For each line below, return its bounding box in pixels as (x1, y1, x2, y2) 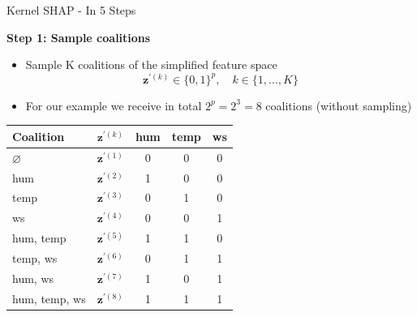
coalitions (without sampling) (265, 96, 412, 114)
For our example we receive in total (25, 96, 202, 114)
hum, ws (12, 269, 54, 286)
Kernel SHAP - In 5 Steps (6, 2, 136, 18)
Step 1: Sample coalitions (6, 28, 151, 45)
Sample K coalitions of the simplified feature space (25, 56, 277, 73)
